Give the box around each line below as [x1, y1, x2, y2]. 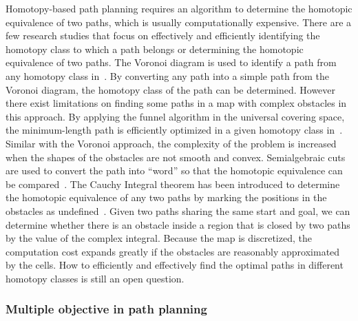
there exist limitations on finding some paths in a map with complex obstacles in [6, 96, 347, 110]
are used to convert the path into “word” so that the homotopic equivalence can [6, 163, 343, 178]
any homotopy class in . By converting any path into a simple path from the [6, 68, 329, 83]
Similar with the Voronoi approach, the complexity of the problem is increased [6, 136, 337, 150]
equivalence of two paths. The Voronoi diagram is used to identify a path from [6, 55, 337, 70]
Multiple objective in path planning [6, 300, 207, 318]
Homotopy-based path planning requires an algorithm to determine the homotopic [6, 1, 352, 15]
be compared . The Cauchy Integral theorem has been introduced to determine [6, 176, 340, 191]
